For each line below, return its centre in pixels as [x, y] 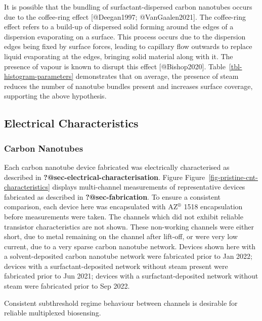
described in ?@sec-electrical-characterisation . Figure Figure [105, 177]
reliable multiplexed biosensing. [53, 313]
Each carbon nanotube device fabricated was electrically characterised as [117, 167]
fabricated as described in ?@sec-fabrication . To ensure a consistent [113, 196]
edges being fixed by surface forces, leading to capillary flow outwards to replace [128, 46]
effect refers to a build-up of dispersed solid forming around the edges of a [119, 27]
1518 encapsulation [213, 207]
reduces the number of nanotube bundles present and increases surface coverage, [128, 86]
